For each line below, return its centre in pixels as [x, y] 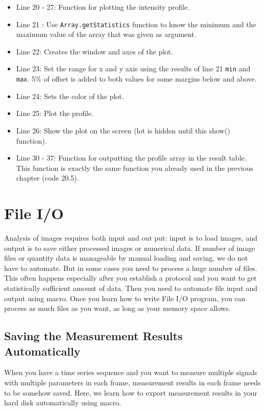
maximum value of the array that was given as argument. [106, 34]
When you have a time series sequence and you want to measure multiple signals [131, 372]
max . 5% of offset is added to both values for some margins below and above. [136, 79]
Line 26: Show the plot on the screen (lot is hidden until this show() [123, 130]
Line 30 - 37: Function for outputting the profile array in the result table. [131, 158]
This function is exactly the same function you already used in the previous [135, 168]
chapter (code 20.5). [47, 178]
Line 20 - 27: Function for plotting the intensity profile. [103, 7]
